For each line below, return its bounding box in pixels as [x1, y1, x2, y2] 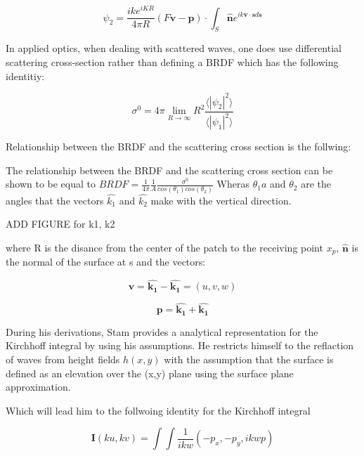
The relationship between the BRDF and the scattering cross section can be [6, 162, 333, 177]
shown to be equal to [6, 176, 96, 191]
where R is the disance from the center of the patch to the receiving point [6, 240, 323, 254]
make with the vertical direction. [150, 193, 292, 207]
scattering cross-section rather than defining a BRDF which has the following [6, 54, 339, 69]
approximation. [6, 379, 71, 394]
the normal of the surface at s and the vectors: [6, 254, 206, 269]
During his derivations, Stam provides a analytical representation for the [6, 324, 318, 339]
